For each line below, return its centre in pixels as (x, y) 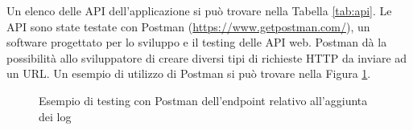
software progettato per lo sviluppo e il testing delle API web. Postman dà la (197, 42)
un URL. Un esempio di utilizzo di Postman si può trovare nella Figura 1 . (189, 73)
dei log (55, 116)
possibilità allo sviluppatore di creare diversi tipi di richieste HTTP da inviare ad (207, 57)
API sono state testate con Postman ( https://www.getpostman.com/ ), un (188, 26)
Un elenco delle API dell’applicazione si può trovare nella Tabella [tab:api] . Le (199, 10)
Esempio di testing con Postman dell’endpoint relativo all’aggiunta (203, 100)
